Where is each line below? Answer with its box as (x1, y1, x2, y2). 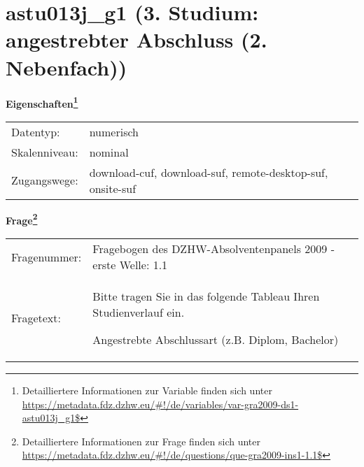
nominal (89, 143, 129, 160)
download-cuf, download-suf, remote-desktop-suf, (89, 164, 328, 180)
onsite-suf (89, 180, 136, 196)
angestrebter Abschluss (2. (6, 25, 267, 54)
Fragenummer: (11, 248, 82, 265)
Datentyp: (11, 123, 60, 140)
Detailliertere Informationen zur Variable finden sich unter (22, 383, 272, 397)
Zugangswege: (11, 172, 78, 189)
